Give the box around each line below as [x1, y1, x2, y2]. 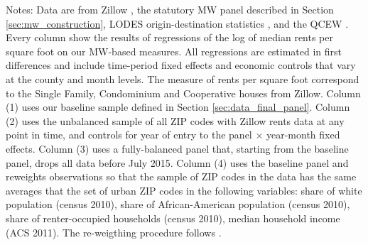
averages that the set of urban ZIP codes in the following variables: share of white [6, 183, 362, 197]
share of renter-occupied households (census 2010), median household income [6, 210, 340, 225]
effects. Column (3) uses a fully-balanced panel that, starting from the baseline [6, 141, 349, 156]
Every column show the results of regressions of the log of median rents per [6, 30, 333, 45]
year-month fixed [266, 127, 340, 142]
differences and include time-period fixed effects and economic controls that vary [6, 58, 356, 72]
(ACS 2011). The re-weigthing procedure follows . [6, 224, 222, 239]
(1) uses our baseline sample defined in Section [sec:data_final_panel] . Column [6, 99, 350, 114]
